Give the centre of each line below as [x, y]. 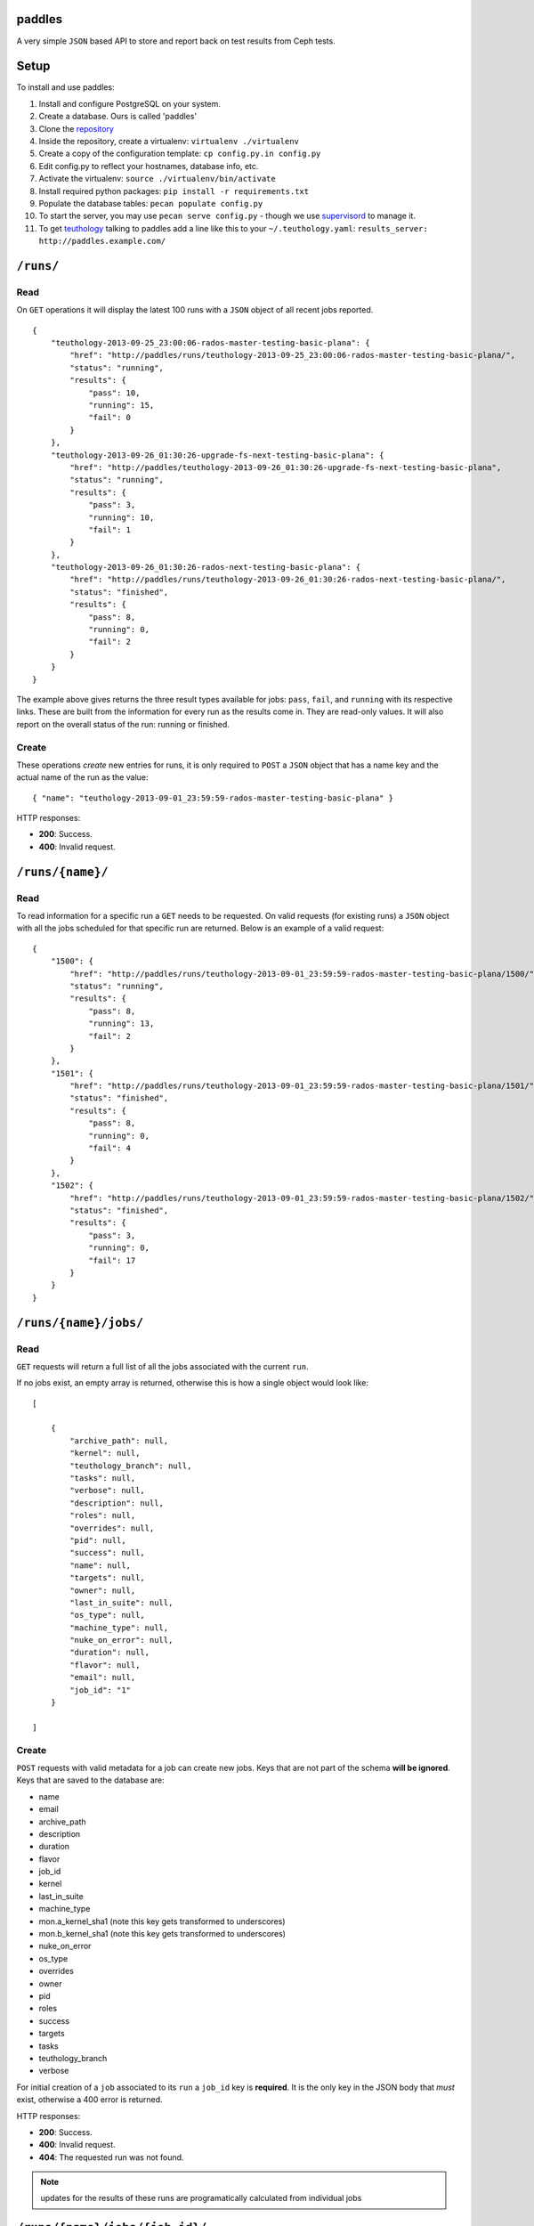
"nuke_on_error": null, [121, 1640]
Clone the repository [77, 128]
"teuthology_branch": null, [131, 1466]
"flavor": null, [105, 1665]
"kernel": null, [105, 1453]
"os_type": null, [108, 1615]
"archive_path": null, [119, 1441]
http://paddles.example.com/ [102, 241]
